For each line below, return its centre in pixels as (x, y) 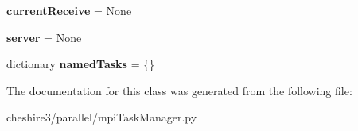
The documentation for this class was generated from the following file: (179, 90)
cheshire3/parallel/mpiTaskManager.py (102, 117)
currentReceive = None (69, 10)
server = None (44, 37)
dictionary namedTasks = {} (81, 64)
